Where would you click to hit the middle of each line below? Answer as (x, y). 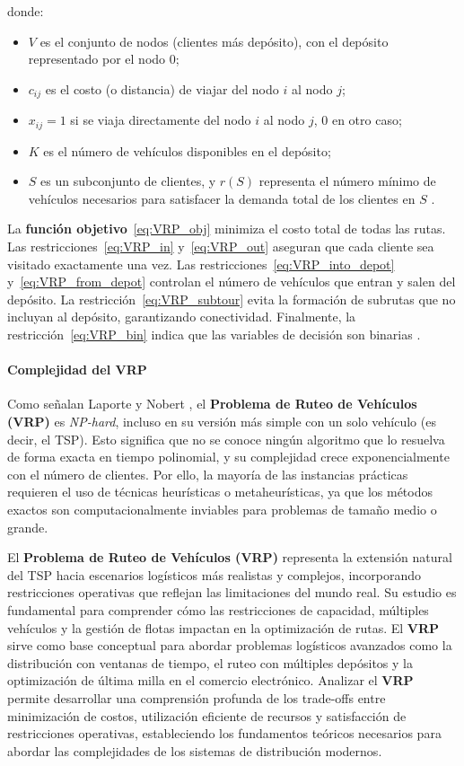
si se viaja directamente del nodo (161, 120)
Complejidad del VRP (77, 370)
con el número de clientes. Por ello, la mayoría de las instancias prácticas (208, 474)
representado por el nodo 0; (104, 59)
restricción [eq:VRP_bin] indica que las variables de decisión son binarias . (214, 335)
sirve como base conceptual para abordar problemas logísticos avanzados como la (230, 645)
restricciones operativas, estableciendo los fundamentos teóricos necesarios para (224, 733)
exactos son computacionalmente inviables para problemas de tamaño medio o (222, 509)
